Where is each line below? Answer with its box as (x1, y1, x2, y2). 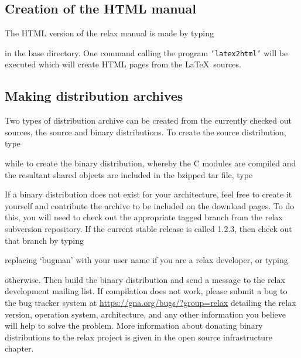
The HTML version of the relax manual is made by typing (5, 27, 214, 39)
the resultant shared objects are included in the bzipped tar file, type (5, 168, 253, 180)
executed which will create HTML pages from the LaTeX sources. (5, 58, 241, 70)
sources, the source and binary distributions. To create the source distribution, (5, 125, 286, 138)
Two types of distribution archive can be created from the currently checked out (5, 114, 292, 127)
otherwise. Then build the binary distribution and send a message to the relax (5, 273, 285, 285)
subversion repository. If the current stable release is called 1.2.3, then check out (5, 223, 292, 234)
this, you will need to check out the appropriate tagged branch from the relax (5, 211, 283, 223)
